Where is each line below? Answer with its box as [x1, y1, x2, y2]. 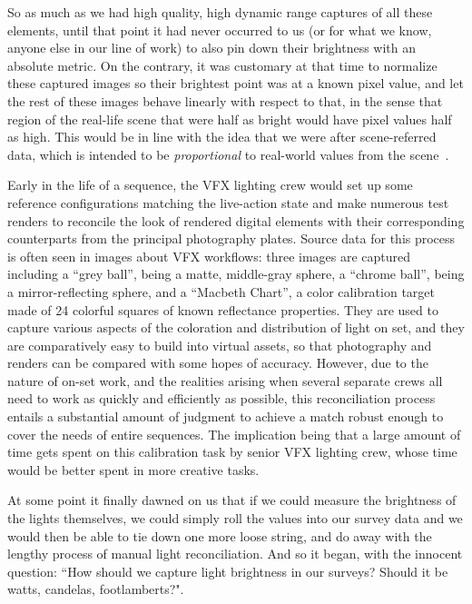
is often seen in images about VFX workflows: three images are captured [7, 246, 411, 265]
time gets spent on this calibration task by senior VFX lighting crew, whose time [7, 442, 457, 461]
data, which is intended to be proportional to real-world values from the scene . [7, 144, 449, 163]
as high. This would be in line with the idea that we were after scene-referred [7, 127, 437, 146]
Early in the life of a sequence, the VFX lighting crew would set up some [7, 175, 413, 194]
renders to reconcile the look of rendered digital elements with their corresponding [7, 211, 465, 230]
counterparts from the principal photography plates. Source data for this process [7, 229, 456, 248]
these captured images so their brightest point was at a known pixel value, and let [7, 74, 464, 93]
